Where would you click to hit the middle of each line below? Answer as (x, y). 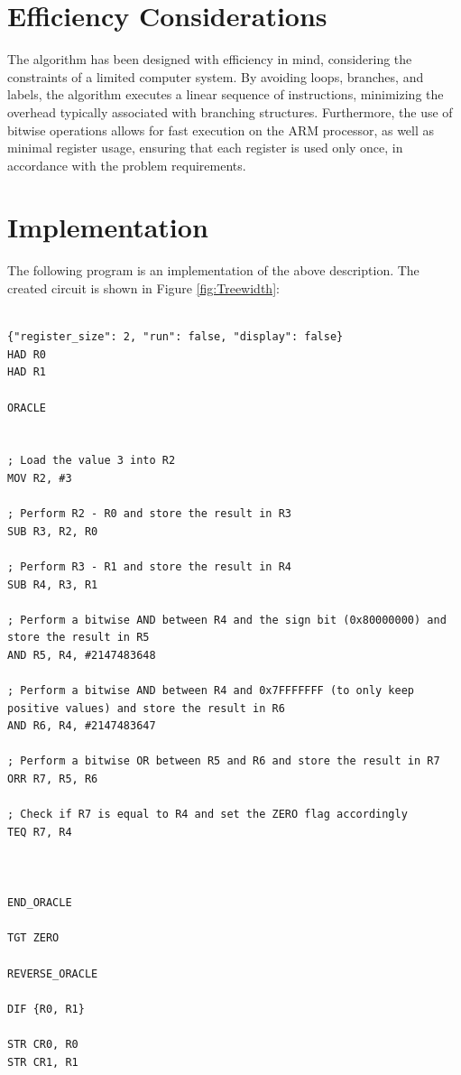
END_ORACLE (40, 903)
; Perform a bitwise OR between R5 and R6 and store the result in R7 (224, 761)
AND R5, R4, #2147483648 (82, 655)
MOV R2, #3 (40, 478)
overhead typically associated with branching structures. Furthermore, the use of (230, 111)
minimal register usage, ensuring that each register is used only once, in (205, 148)
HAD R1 (27, 372)
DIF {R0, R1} (46, 1009)
